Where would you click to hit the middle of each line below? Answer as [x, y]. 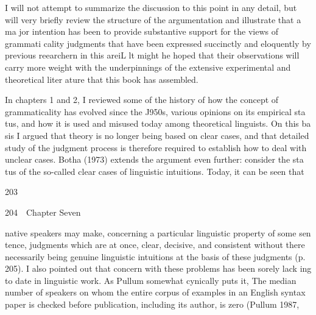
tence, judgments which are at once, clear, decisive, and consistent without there [155, 245]
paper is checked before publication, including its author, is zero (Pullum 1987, [152, 304]
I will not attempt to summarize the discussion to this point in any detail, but [151, 7]
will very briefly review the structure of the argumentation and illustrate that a [153, 19]
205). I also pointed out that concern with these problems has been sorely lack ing [158, 268]
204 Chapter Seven [43, 212]
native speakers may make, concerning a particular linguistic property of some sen [158, 232]
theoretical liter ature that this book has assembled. [102, 79]
